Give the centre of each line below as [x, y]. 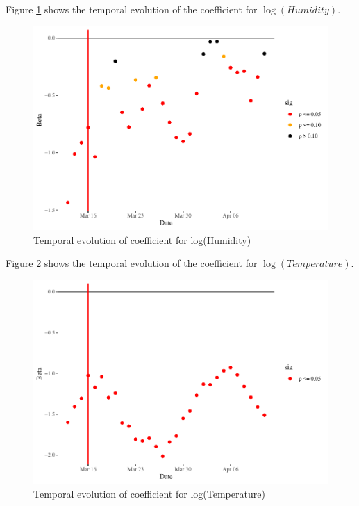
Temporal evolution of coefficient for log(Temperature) [149, 494]
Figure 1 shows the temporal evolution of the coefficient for [132, 9]
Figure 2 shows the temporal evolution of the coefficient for [132, 263]
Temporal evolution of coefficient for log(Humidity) [142, 239]
